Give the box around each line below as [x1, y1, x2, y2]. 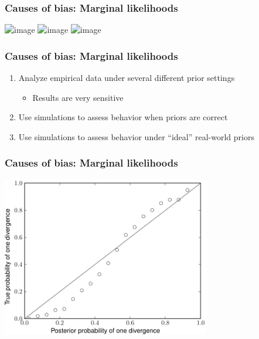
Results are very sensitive [32, 91, 124, 103]
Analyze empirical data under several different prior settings [18, 72, 235, 84]
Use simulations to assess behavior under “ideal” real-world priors [18, 130, 254, 143]
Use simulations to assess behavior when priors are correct [18, 111, 228, 123]
